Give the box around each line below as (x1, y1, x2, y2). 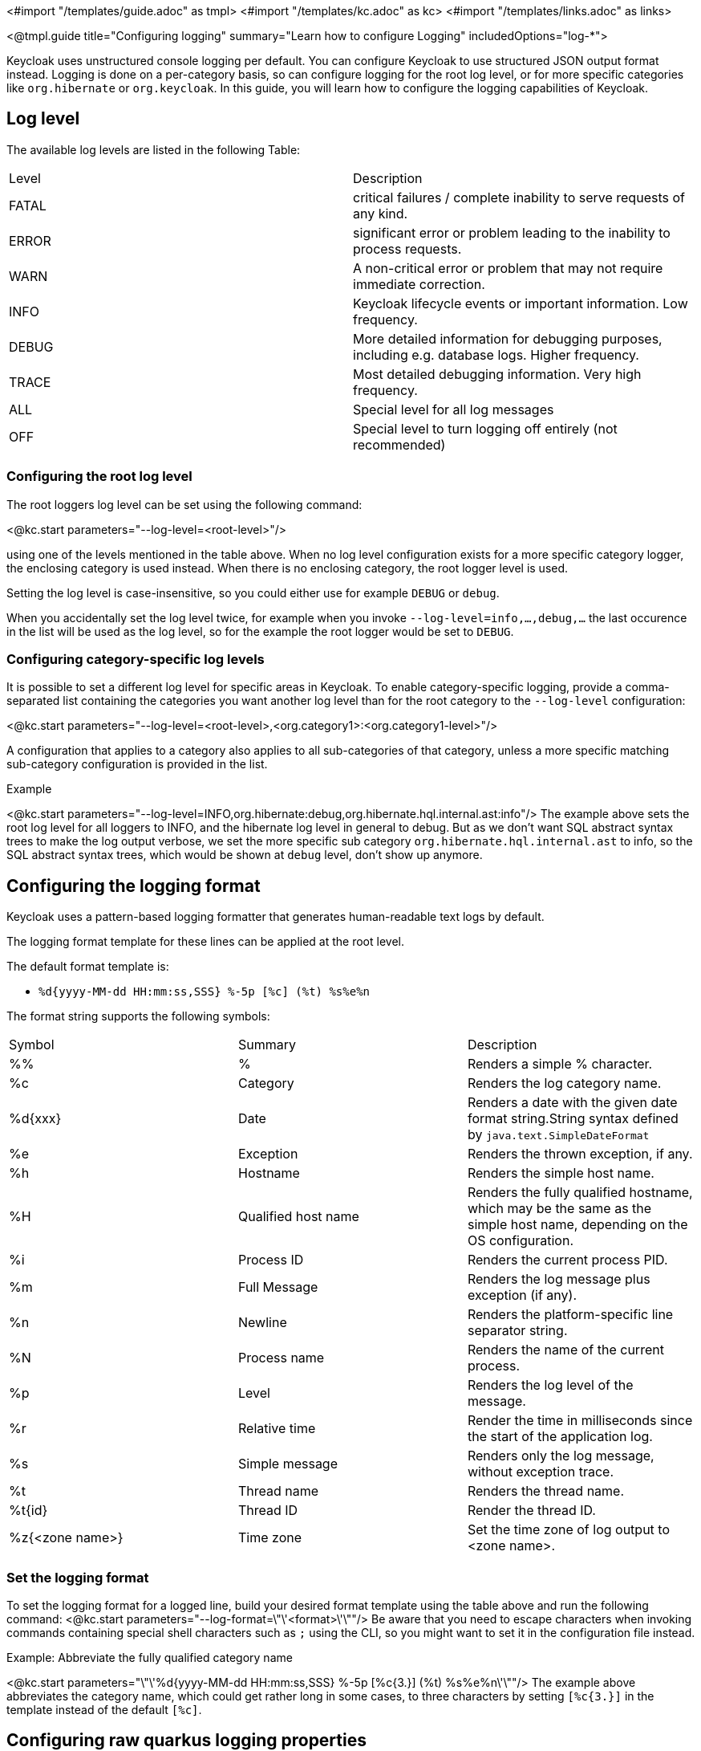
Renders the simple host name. (467, 1165, 654, 1182)
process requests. (353, 240, 462, 257)
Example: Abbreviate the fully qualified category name (6, 1650, 293, 1664)
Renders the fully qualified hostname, (467, 1184, 693, 1201)
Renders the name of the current (467, 1342, 664, 1358)
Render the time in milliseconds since (467, 1412, 693, 1429)
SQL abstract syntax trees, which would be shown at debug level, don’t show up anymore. (6, 848, 483, 862)
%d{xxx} (9, 1110, 62, 1127)
